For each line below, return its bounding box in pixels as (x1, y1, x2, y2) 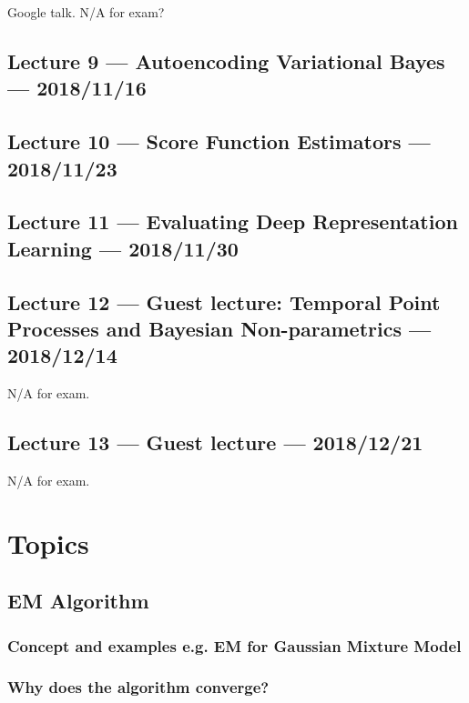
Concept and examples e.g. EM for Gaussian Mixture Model (7, 634, 462, 657)
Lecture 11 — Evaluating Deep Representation (7, 207, 458, 236)
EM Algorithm (7, 587, 149, 615)
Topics (7, 524, 89, 561)
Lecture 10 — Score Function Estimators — (7, 127, 431, 156)
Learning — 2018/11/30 (7, 234, 239, 262)
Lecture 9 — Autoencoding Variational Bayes (7, 46, 445, 75)
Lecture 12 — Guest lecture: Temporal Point (7, 287, 441, 316)
